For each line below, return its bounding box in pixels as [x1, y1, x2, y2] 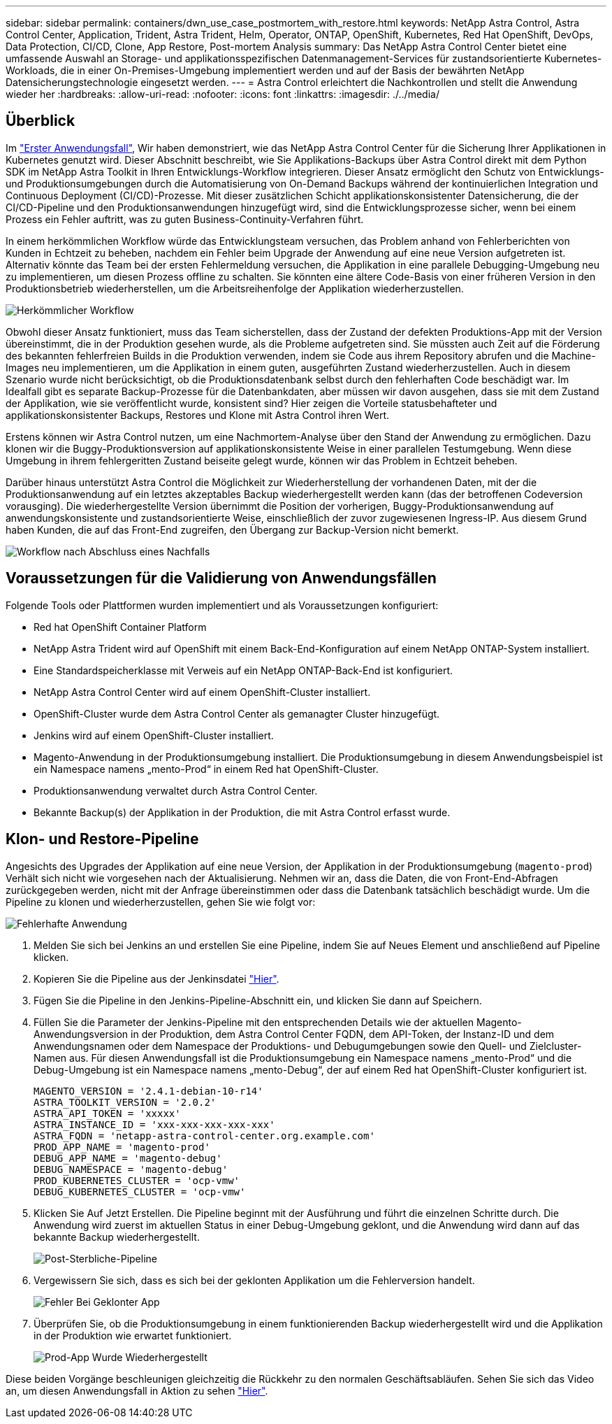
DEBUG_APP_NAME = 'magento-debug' [34, 1152, 222, 1164]
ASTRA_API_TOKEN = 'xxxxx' [34, 1107, 181, 1119]
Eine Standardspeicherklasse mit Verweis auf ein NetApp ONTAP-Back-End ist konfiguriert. [34, 664, 453, 676]
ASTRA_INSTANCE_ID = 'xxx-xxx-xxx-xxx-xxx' [34, 1118, 275, 1130]
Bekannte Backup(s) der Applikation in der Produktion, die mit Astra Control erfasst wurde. [34, 806, 451, 818]
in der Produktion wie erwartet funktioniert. [34, 1329, 232, 1341]
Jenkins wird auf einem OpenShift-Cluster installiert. [34, 729, 274, 741]
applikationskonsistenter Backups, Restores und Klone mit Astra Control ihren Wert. [6, 408, 390, 421]
